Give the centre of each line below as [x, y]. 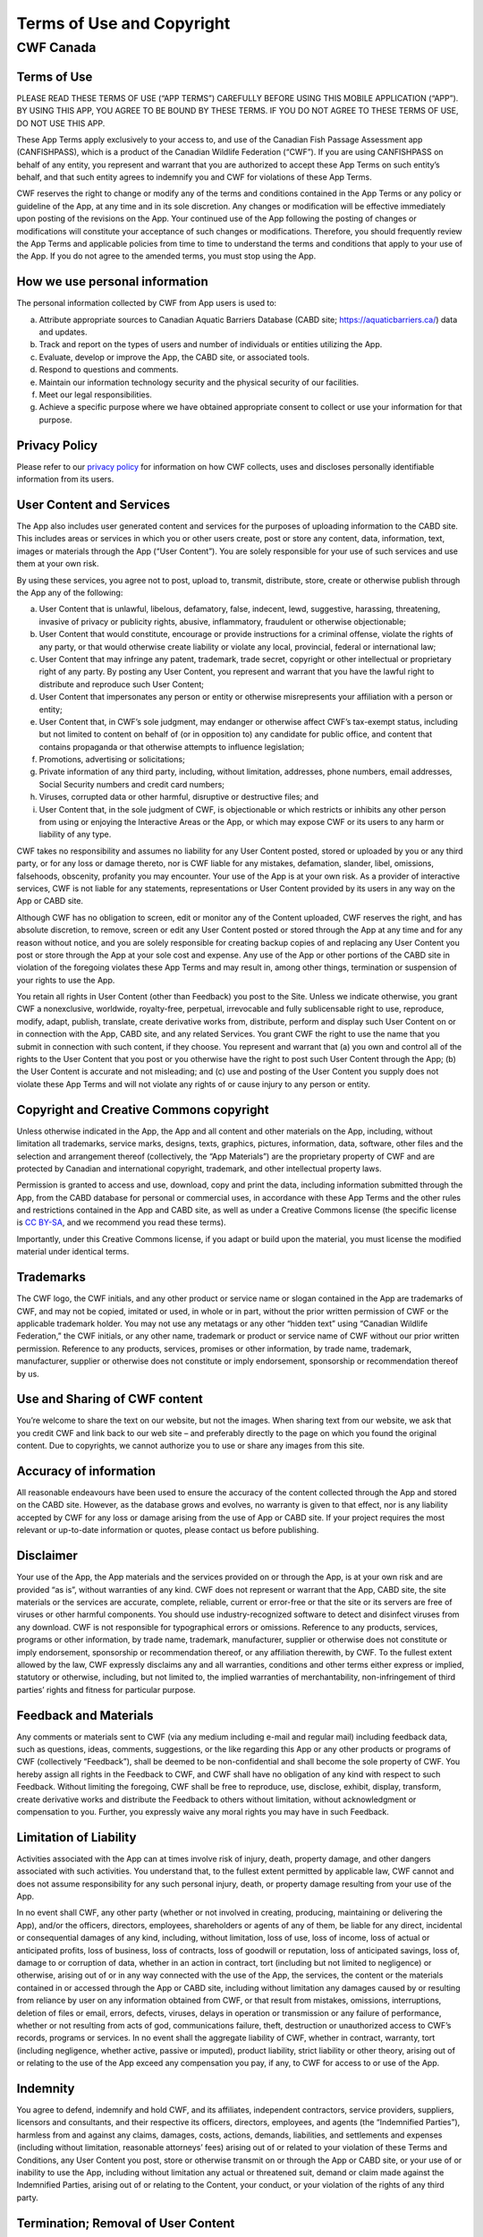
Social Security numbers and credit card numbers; [132, 784]
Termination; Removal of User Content [126, 2223]
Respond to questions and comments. [109, 370]
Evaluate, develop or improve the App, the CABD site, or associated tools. [174, 357]
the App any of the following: [70, 592]
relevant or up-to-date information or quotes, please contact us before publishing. [168, 1530]
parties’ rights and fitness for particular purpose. [106, 1689]
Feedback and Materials [85, 1715]
